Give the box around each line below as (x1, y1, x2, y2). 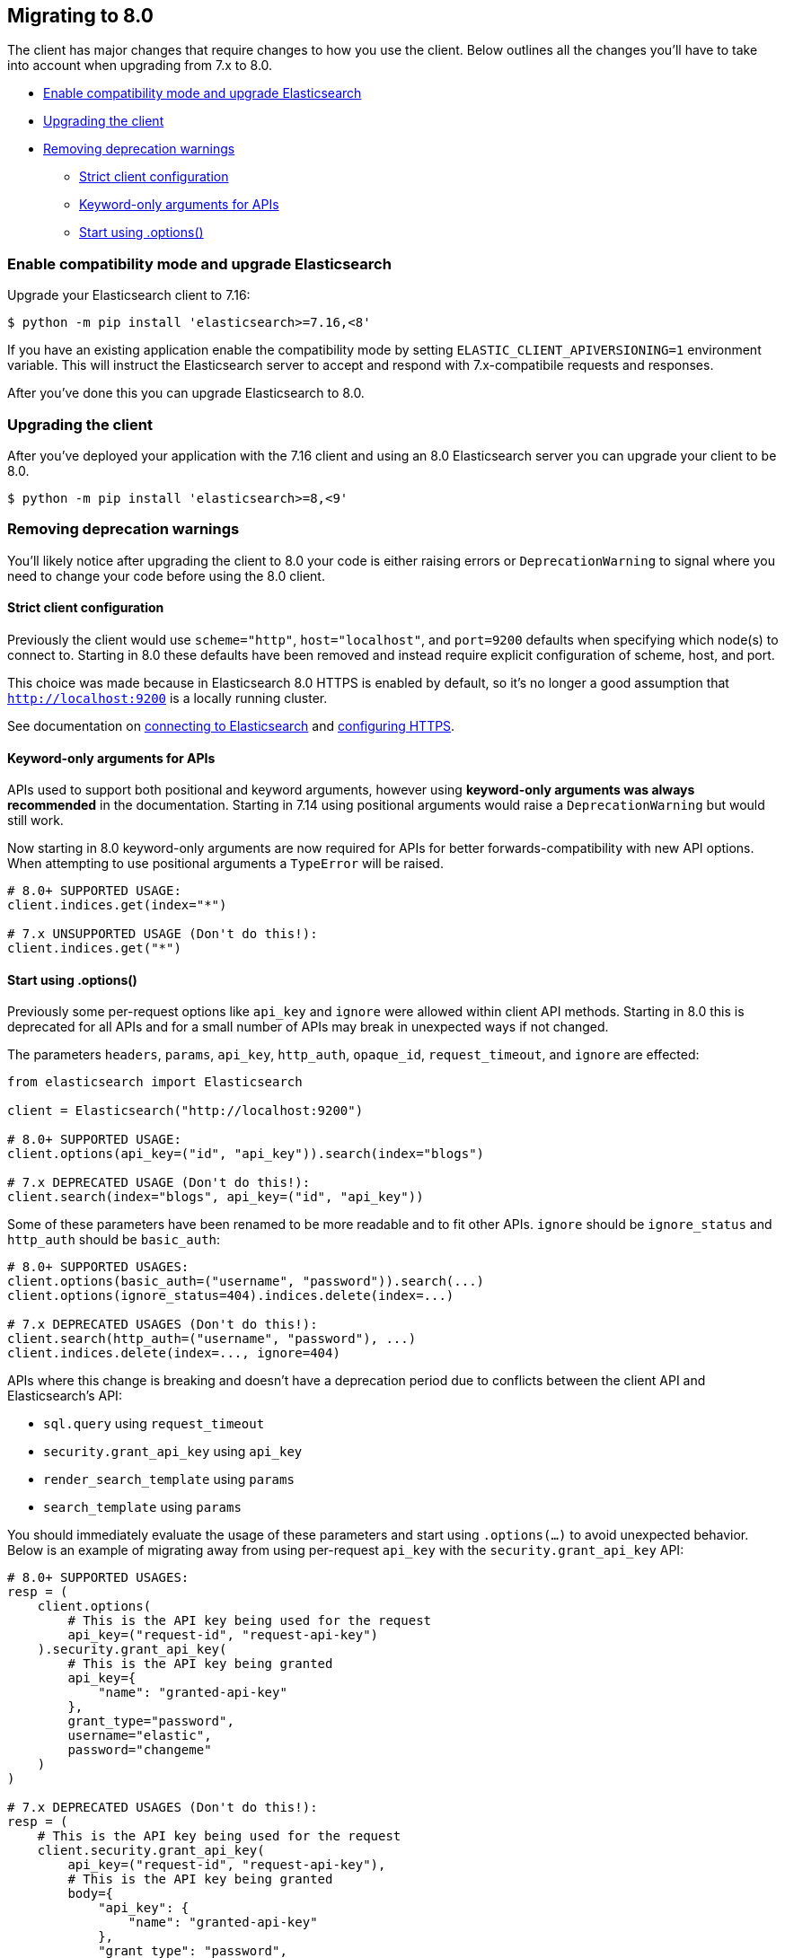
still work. (7, 812, 64, 829)
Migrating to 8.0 (7, 4, 154, 27)
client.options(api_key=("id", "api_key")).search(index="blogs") (7, 1146, 485, 1162)
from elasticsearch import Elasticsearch (7, 1075, 303, 1090)
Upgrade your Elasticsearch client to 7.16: (7, 287, 251, 303)
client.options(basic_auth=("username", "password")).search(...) (7, 1274, 485, 1289)
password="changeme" (67, 1743, 212, 1758)
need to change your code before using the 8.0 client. (7, 567, 325, 584)
